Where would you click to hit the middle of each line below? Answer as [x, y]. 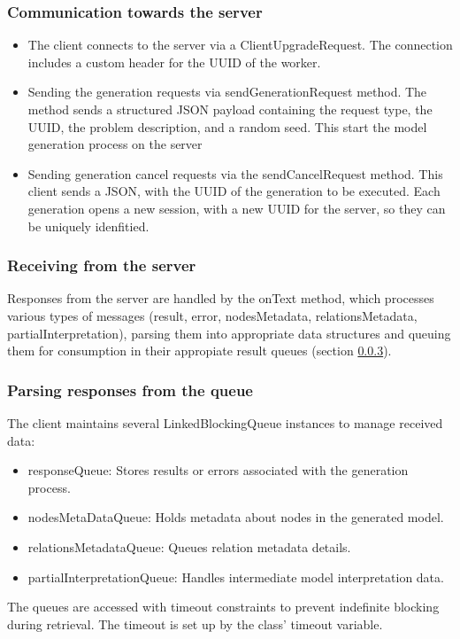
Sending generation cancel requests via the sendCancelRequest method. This [235, 173]
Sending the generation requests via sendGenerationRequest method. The [227, 92]
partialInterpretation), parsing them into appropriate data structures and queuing [229, 333]
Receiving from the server [102, 265]
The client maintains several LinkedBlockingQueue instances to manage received [225, 422]
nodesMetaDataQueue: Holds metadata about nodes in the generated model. [236, 517]
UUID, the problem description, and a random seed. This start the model [227, 126]
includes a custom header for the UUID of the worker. [174, 62]
